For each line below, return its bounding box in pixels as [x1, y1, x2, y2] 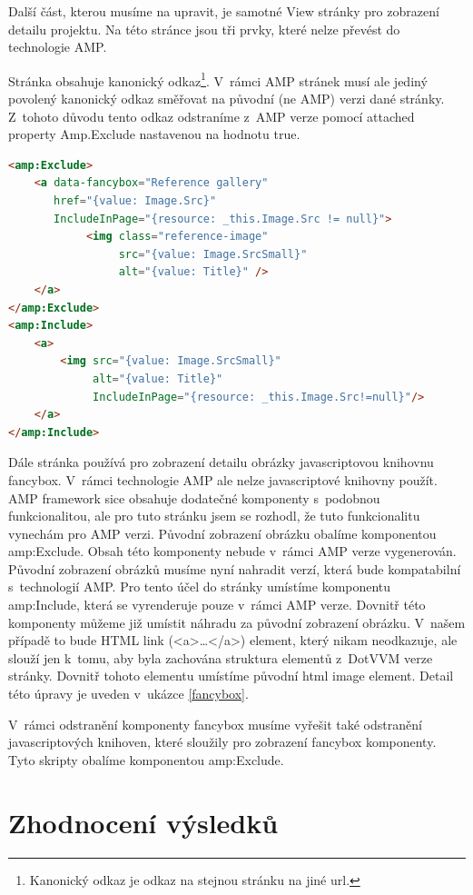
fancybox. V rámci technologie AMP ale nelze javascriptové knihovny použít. [8, 470, 438, 489]
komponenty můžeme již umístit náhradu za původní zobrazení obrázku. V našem [8, 612, 466, 631]
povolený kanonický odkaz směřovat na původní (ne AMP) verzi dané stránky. [8, 89, 445, 108]
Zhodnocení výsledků [8, 803, 279, 840]
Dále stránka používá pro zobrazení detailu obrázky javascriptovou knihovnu [8, 452, 434, 472]
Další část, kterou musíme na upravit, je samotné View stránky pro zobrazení [8, 2, 439, 20]
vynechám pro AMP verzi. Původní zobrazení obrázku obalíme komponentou [8, 523, 437, 542]
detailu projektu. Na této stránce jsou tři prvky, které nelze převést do [8, 19, 400, 38]
